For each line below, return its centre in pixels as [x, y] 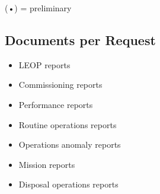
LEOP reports [44, 64]
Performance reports [56, 104]
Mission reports [47, 164]
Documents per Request [80, 39]
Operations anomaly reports [70, 144]
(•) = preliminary [38, 8]
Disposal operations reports [68, 184]
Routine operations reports [68, 124]
